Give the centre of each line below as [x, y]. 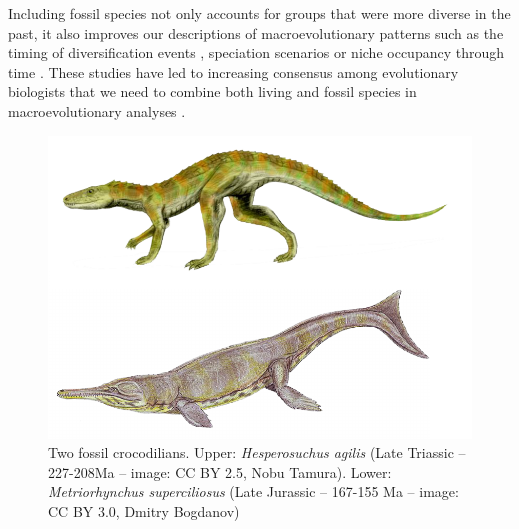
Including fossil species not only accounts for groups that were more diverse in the [259, 13]
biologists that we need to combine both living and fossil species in [212, 91]
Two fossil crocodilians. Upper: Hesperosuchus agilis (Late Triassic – [257, 452]
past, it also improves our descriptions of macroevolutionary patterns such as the [256, 32]
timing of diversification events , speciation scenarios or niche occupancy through [256, 52]
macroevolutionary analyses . [97, 110]
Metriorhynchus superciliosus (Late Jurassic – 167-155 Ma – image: [253, 491]
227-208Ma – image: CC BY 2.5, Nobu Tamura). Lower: [220, 471]
